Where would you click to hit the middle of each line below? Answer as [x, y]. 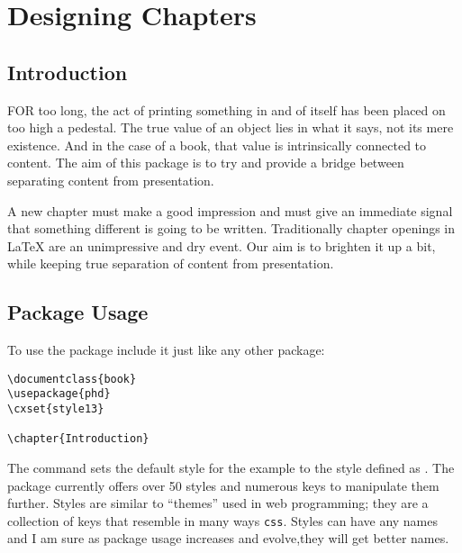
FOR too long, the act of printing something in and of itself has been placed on [226, 109]
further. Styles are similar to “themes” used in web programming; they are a [218, 503]
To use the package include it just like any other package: [166, 350]
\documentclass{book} [72, 379]
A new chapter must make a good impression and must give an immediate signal [230, 210]
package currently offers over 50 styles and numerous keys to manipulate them [223, 485]
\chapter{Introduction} [78, 439]
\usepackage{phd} [59, 394]
